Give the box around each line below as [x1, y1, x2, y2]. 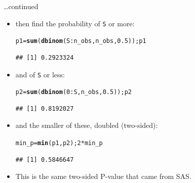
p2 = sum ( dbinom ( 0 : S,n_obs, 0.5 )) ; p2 [15, 88, 132, 96]
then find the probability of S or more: [15, 18, 135, 28]
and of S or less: [15, 69, 65, 79]
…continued [4, 1, 38, 11]
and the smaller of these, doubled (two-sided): [15, 120, 158, 130]
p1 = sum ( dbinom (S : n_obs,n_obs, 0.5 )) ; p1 [15, 37, 146, 45]
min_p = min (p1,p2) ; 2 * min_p [15, 140, 103, 147]
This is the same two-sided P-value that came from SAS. [15, 171, 191, 181]
